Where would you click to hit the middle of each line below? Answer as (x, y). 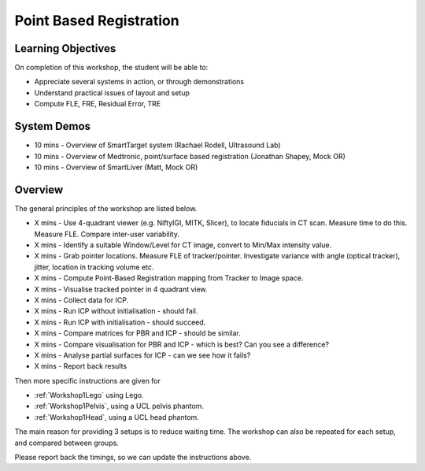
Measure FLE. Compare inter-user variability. (107, 234)
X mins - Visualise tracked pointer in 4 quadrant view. (121, 289)
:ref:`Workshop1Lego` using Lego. (89, 395)
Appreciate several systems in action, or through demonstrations (139, 82)
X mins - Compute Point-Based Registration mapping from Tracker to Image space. (169, 278)
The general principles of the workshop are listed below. (106, 208)
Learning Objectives (65, 48)
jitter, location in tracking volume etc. (94, 267)
